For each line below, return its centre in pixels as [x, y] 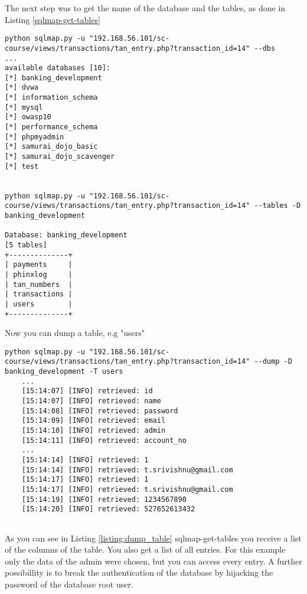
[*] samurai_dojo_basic [51, 147]
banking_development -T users [64, 372]
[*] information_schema [51, 98]
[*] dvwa [22, 88]
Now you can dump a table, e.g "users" [75, 333]
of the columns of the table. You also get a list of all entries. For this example [145, 549]
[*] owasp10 [28, 117]
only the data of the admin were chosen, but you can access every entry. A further [153, 561]
